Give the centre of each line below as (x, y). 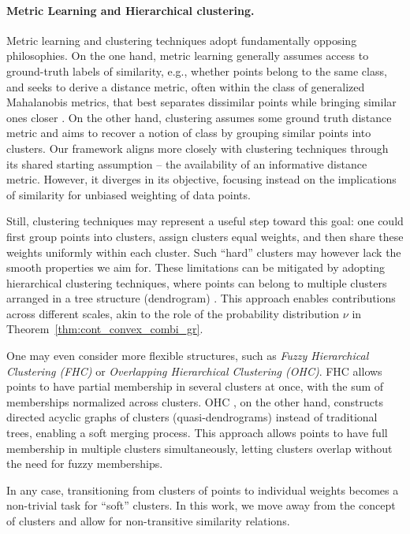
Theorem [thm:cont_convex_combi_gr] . (105, 329)
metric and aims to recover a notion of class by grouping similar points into (189, 133)
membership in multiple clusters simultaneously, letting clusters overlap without (199, 448)
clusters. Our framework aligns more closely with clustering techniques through (198, 148)
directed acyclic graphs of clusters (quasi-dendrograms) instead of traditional (192, 417)
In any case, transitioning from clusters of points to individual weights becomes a (203, 489)
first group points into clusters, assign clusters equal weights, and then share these (205, 236)
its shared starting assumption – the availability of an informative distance (187, 163)
